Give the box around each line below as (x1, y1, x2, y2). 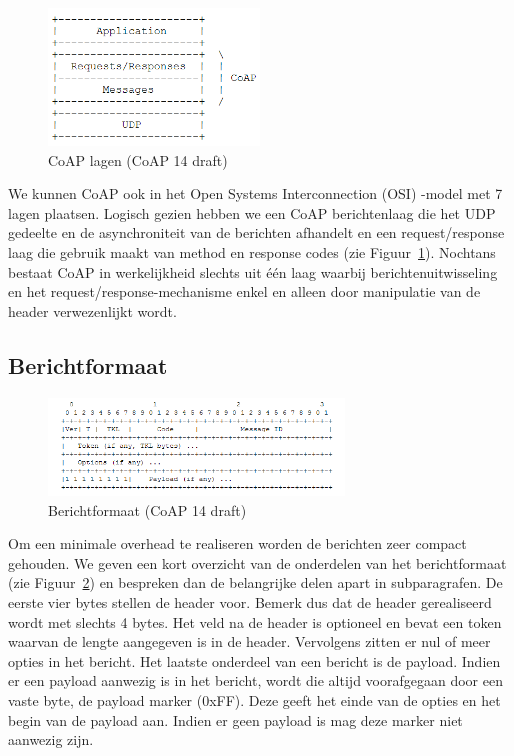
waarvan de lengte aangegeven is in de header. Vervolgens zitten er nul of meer (8, 631, 491, 652)
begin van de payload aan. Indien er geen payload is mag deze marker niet (8, 709, 463, 730)
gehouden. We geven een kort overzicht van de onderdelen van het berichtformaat (8, 552, 507, 573)
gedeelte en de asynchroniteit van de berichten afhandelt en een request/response (8, 222, 505, 243)
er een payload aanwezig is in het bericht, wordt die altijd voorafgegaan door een (8, 670, 503, 691)
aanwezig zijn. (8, 729, 94, 750)
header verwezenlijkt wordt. (8, 300, 177, 321)
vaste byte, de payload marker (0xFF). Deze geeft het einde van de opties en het (8, 690, 501, 711)
